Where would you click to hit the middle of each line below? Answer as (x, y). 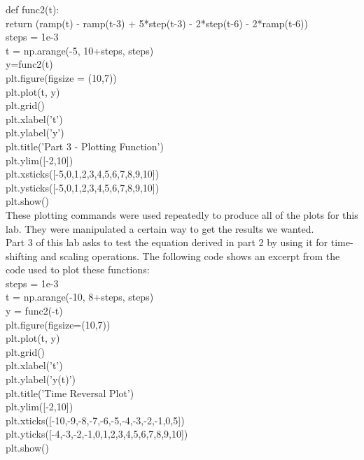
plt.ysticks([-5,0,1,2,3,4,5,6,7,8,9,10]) (83, 187)
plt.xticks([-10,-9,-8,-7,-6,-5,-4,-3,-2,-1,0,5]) (95, 420)
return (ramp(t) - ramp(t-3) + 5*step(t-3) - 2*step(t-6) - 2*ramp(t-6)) (157, 23)
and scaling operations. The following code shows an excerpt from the (190, 256)
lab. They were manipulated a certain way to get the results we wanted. (160, 228)
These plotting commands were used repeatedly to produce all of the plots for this (182, 214)
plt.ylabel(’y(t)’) (41, 379)
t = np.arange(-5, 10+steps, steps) (80, 50)
